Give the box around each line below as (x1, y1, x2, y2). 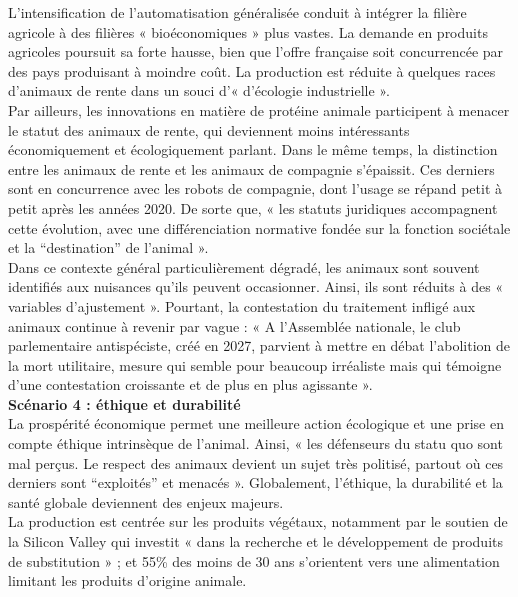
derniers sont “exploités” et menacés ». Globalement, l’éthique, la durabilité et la (8, 472, 503, 493)
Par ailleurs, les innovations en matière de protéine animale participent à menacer (8, 99, 510, 120)
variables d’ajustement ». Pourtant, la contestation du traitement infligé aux (8, 295, 476, 316)
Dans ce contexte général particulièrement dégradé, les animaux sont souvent (8, 256, 480, 277)
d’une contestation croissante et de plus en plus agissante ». (8, 374, 373, 395)
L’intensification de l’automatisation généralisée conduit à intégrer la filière (8, 2, 467, 22)
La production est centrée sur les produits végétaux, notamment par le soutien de (8, 511, 508, 532)
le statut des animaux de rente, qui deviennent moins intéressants (8, 119, 410, 140)
